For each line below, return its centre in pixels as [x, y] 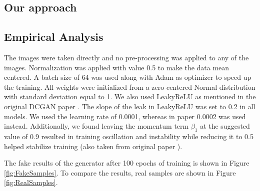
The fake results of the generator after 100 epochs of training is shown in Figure [127, 163]
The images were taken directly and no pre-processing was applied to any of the [126, 57]
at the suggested [225, 126]
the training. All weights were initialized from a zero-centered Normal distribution [130, 87]
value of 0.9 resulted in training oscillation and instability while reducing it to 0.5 [129, 136]
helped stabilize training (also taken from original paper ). [93, 146]
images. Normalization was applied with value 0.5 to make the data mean [117, 67]
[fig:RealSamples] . [31, 182]
